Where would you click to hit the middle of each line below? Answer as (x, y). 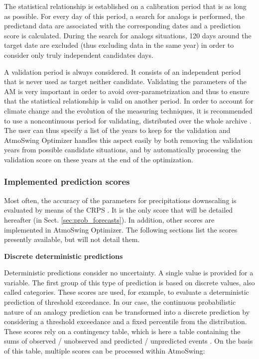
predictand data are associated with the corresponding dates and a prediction (122, 26)
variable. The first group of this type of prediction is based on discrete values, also (129, 282)
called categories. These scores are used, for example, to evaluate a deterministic (127, 292)
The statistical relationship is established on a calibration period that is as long (125, 6)
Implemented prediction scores (67, 181)
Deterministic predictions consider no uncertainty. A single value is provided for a (129, 273)
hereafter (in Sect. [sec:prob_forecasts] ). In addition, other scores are (109, 219)
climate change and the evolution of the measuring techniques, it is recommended (128, 110)
